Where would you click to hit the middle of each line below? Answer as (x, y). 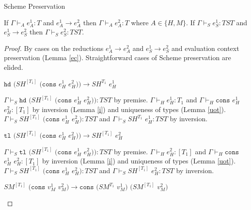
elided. (14, 67)
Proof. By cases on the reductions (54, 48)
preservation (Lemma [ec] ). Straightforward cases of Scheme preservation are (118, 57)
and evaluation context (205, 48)
